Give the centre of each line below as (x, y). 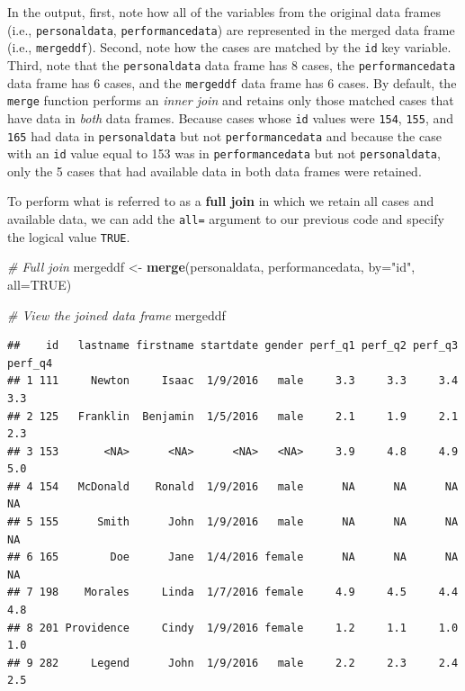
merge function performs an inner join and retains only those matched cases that (231, 100)
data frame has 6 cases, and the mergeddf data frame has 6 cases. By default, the (232, 82)
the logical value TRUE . (69, 236)
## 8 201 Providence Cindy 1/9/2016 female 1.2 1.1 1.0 (233, 628)
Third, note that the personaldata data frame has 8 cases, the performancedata (232, 64)
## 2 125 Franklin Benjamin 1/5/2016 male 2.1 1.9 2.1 (233, 416)
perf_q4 (30, 363)
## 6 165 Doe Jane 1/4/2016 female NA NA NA (233, 557)
